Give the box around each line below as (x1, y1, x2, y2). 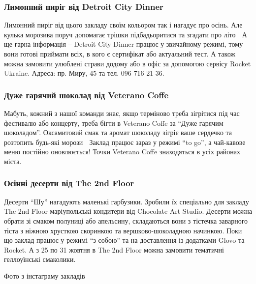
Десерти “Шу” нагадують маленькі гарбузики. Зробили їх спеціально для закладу (4, 196, 249, 206)
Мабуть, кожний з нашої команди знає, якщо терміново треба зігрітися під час (4, 108, 240, 118)
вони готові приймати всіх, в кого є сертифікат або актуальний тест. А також (4, 49, 235, 58)
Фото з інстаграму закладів (4, 270, 85, 281)
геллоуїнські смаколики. (4, 254, 76, 264)
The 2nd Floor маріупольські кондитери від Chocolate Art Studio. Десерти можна (4, 206, 252, 216)
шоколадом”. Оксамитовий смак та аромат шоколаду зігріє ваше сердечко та (4, 127, 232, 138)
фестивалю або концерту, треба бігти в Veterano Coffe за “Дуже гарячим (4, 117, 224, 128)
